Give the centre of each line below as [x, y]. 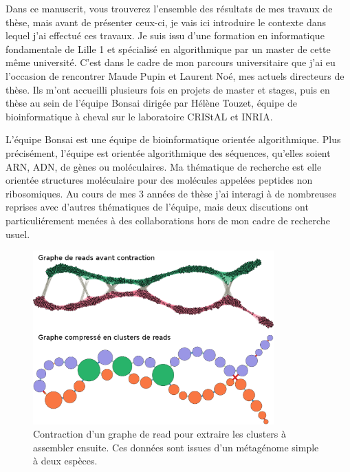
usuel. [18, 234]
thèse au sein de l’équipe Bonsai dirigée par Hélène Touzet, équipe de [151, 103]
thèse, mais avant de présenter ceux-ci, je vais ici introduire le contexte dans [166, 22]
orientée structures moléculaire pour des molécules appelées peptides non [159, 180]
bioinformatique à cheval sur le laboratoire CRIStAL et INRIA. [139, 116]
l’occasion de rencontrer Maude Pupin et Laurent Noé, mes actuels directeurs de [175, 75]
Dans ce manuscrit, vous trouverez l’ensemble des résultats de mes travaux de [169, 8]
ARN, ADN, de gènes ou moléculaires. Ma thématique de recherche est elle [164, 166]
